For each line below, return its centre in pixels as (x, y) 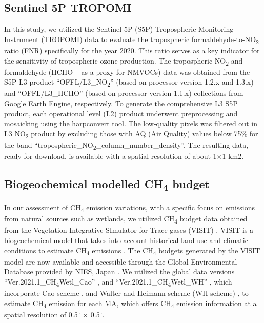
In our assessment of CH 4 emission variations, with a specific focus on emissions (130, 208)
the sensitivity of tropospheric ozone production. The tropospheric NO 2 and (124, 61)
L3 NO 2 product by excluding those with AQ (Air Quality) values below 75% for (131, 134)
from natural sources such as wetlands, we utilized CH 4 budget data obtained (126, 219)
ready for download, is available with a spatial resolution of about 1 (110, 156)
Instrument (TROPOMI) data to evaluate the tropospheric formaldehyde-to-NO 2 (131, 39)
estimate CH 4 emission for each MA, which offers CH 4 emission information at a (130, 304)
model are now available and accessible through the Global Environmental (121, 261)
